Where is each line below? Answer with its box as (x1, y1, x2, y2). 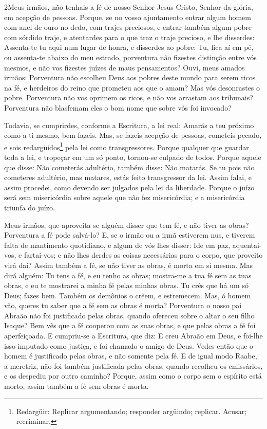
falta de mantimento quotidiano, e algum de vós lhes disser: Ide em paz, (4, 239, 231, 250)
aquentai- (232, 239, 262, 250)
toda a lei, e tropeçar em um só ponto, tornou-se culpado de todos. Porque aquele (4, 151, 261, 162)
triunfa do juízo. (4, 202, 55, 212)
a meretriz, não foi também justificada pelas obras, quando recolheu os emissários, (4, 360, 263, 371)
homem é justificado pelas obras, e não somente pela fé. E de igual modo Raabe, (4, 350, 257, 361)
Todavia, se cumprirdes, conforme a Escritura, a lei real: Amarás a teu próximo (4, 119, 254, 130)
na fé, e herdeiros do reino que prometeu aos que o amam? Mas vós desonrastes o (4, 82, 260, 93)
